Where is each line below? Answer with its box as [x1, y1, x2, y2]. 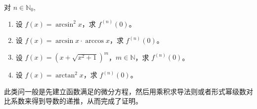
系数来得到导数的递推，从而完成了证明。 [10, 96, 142, 106]
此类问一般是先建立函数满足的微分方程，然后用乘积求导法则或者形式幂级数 [4, 86, 246, 96]
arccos [85, 37, 104, 45]
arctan [55, 72, 75, 79]
